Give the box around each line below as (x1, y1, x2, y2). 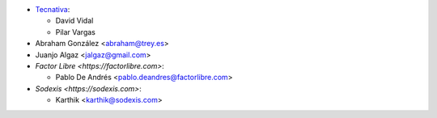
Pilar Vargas (55, 27, 96, 36)
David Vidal (55, 16, 94, 26)
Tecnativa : (35, 5, 70, 14)
